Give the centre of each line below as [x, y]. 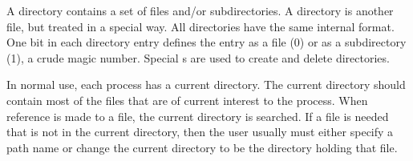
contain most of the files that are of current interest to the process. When [187, 100]
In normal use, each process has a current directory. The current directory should [206, 85]
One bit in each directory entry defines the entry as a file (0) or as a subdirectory [206, 42]
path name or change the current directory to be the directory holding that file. [202, 147]
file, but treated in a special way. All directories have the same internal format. [200, 26]
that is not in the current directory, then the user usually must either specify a [200, 132]
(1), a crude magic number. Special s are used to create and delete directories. [198, 57]
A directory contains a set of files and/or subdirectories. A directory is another [200, 10]
